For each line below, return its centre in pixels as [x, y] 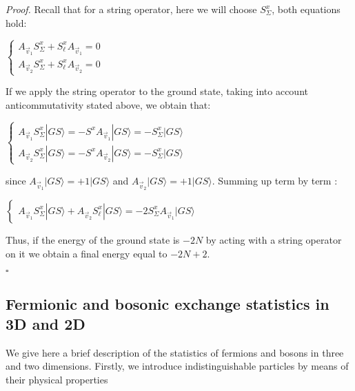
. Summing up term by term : [275, 180]
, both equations [306, 9]
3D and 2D [45, 323]
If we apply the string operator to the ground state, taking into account [157, 91]
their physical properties [57, 379]
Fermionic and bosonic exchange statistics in [168, 303]
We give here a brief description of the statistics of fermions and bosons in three [175, 352]
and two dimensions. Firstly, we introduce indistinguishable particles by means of [177, 366]
